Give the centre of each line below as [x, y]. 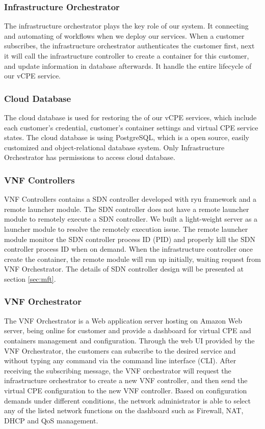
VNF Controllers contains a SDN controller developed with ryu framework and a [130, 199]
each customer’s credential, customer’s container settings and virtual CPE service [131, 127]
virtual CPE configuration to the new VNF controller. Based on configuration [126, 390]
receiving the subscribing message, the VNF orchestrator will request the [118, 370]
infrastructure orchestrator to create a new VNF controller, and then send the [126, 380]
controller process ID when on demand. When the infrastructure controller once [129, 249]
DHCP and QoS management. [51, 420]
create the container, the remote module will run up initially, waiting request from [132, 259]
